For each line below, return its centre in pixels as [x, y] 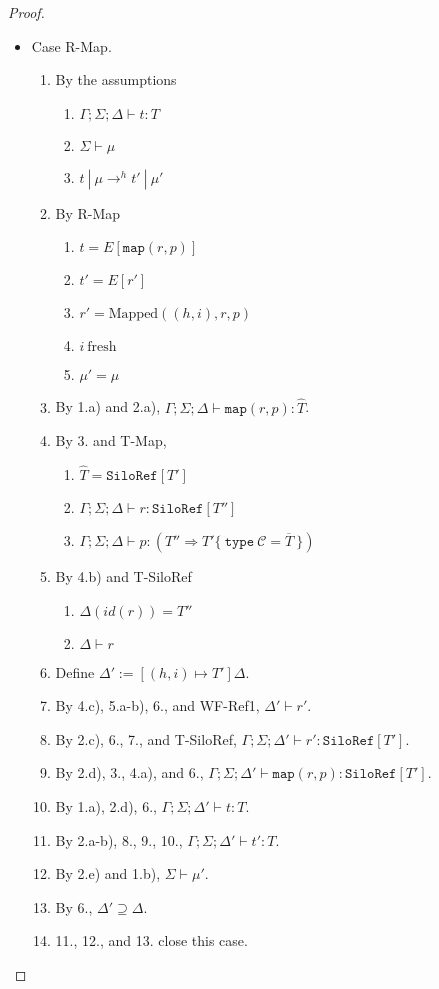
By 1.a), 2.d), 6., [106, 805]
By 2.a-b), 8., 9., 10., [119, 839]
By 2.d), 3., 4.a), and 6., [129, 772]
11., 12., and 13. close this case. [151, 940]
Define [75, 671]
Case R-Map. [71, 45]
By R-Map [88, 212]
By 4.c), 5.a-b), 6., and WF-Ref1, [157, 705]
